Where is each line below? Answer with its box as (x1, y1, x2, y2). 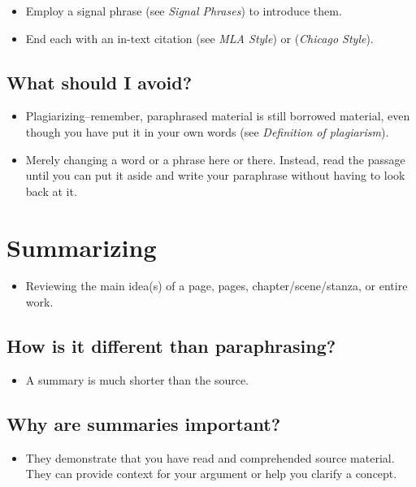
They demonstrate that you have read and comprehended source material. (25, 449, 395, 466)
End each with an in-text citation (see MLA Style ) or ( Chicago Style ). (25, 29, 374, 46)
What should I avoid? (6, 69, 193, 94)
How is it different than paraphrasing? (6, 333, 336, 359)
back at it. (25, 182, 77, 199)
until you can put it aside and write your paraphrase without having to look (25, 167, 405, 184)
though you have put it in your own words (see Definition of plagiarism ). (25, 123, 389, 140)
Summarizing (6, 230, 157, 263)
